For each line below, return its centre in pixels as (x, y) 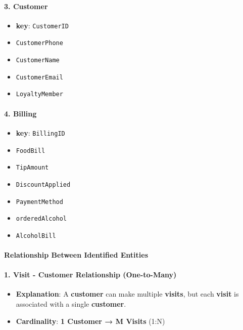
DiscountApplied (43, 184)
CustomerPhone (39, 43)
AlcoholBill (36, 236)
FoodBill (31, 151)
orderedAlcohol (41, 219)
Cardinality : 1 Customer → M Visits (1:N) (90, 321)
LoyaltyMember (39, 94)
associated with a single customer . (71, 304)
